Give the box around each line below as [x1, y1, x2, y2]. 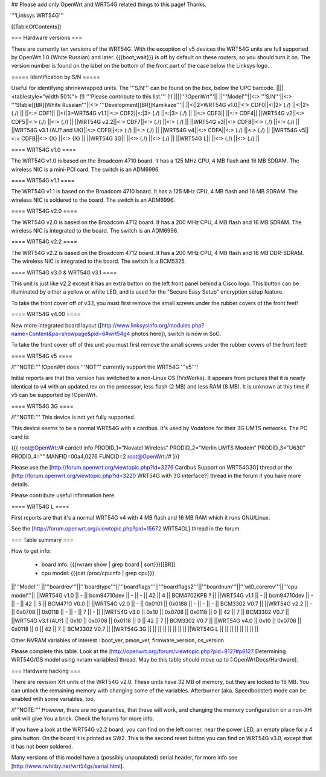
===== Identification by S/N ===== [11, 73, 101, 80]
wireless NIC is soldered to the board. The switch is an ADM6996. [11, 196, 175, 204]
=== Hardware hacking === [11, 667, 81, 674]
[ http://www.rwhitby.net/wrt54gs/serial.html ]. [11, 762, 124, 770]
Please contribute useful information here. [11, 492, 116, 499]
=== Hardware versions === [11, 34, 83, 42]
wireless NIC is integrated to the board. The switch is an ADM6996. [11, 227, 179, 234]
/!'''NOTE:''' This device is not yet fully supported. [11, 414, 136, 421]
